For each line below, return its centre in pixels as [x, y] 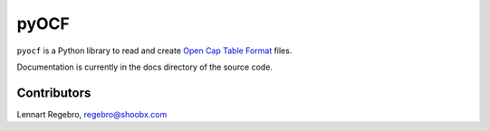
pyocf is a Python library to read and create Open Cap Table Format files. [154, 51]
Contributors [54, 93]
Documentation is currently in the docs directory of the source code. [145, 67]
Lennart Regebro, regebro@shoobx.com [92, 114]
